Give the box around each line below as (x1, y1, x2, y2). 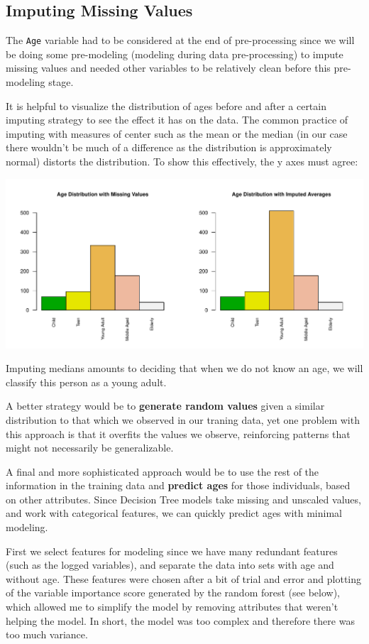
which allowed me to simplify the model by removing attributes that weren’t (6, 599, 338, 614)
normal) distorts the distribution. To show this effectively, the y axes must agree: (6, 154, 358, 169)
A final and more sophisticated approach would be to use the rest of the (6, 464, 319, 479)
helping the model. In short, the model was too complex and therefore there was (6, 613, 355, 628)
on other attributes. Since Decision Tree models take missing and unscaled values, (6, 491, 361, 506)
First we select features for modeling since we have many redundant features (6, 543, 338, 558)
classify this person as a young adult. (6, 374, 167, 389)
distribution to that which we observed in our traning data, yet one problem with (6, 412, 360, 427)
